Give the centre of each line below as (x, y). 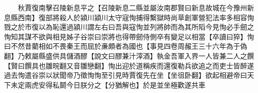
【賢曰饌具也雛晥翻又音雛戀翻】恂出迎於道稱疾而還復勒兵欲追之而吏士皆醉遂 (129, 65)
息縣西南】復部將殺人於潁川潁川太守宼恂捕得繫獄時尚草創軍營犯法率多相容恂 (129, 17)
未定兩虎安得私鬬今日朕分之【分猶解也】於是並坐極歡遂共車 (108, 84)
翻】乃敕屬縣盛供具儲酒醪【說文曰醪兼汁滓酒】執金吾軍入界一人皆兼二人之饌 (129, 55)
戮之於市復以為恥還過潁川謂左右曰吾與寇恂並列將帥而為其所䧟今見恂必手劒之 (129, 27)
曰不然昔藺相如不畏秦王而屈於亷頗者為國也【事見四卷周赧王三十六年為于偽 (126, 46)
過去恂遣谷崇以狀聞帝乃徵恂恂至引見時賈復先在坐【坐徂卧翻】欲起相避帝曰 (126, 75)
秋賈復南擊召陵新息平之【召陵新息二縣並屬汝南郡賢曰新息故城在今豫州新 (136, 7)
